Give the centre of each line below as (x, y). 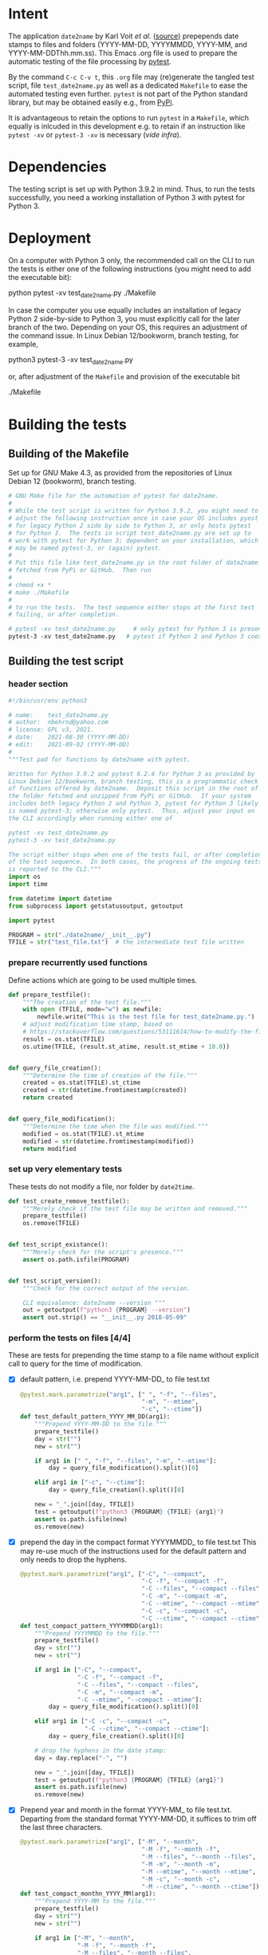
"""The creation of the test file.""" (87, 1002)
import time (28, 885)
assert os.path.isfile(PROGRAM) (76, 1259)
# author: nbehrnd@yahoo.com (59, 723)
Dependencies (57, 167)
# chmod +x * (30, 585)
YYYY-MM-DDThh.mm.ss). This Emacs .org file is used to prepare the (123, 53)
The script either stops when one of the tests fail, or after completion (135, 854)
